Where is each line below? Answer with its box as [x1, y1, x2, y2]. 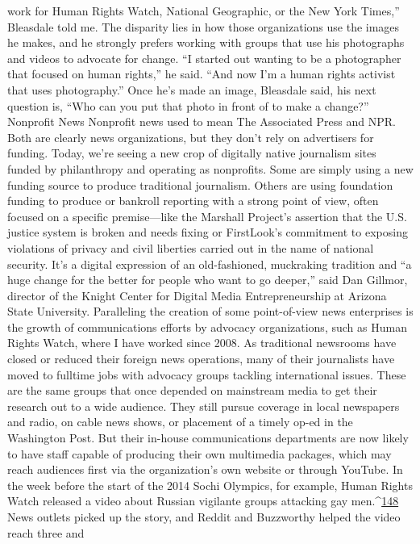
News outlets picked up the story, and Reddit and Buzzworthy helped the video [7, 508, 401, 525]
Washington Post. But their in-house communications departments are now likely [7, 429, 409, 446]
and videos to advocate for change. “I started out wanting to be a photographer [7, 49, 401, 66]
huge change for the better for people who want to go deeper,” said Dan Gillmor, [7, 271, 408, 288]
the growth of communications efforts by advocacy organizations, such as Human [7, 318, 407, 335]
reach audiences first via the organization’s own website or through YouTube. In [7, 461, 403, 478]
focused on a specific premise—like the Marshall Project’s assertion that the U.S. [7, 207, 407, 224]
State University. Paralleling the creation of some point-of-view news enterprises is [7, 303, 414, 320]
